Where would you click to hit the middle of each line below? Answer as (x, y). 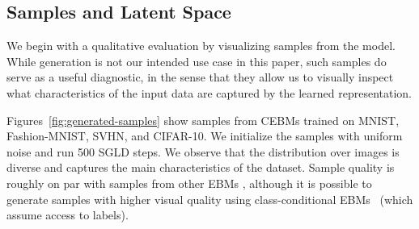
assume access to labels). (68, 215)
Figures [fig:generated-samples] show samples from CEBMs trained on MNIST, (203, 120)
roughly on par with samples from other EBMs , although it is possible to (189, 183)
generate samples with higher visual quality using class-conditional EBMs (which (210, 199)
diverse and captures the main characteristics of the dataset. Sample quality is (201, 167)
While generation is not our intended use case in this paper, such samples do (197, 61)
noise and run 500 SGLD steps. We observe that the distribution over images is (203, 151)
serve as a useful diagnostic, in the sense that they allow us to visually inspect (200, 77)
